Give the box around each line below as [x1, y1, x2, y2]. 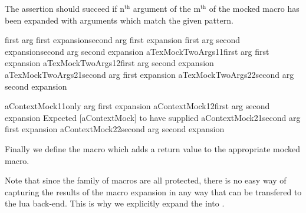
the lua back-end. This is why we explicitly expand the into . [5, 197, 225, 209]
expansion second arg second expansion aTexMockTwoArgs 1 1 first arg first [5, 45, 269, 57]
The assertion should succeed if [5, 2, 117, 14]
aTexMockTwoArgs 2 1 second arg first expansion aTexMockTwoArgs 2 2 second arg [5, 68, 294, 80]
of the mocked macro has [209, 2, 300, 14]
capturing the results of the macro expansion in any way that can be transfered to [5, 185, 302, 198]
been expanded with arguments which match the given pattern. [5, 14, 233, 26]
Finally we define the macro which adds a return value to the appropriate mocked [5, 142, 300, 155]
